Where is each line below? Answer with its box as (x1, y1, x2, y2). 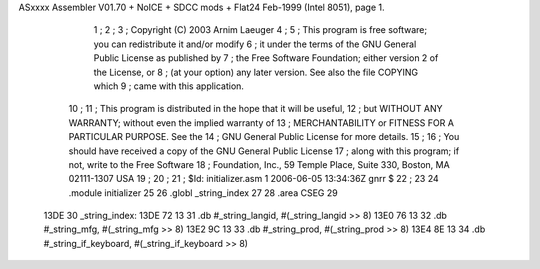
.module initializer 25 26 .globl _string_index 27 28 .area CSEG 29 (68, 186, 339, 199)
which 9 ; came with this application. (93, 80, 245, 92)
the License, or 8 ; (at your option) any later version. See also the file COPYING (93, 66, 419, 78)
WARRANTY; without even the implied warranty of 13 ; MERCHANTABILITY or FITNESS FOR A (68, 116, 455, 129)
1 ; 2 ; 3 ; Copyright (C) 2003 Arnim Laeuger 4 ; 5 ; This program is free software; (93, 24, 428, 36)
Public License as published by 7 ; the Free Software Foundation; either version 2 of (93, 52, 439, 64)
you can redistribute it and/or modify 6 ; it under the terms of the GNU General (93, 38, 417, 50)
